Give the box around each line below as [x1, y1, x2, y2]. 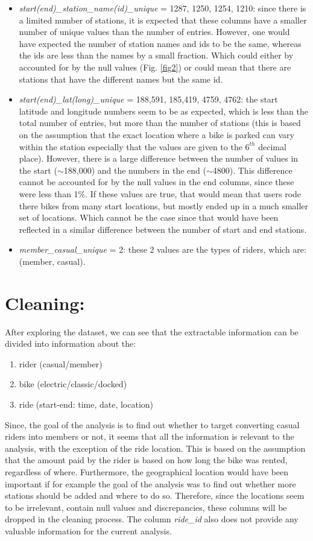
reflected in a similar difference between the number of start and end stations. [19, 223, 307, 235]
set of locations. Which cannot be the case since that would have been [19, 211, 279, 224]
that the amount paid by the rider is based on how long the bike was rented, [5, 454, 288, 466]
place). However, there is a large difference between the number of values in [19, 152, 299, 165]
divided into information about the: [5, 337, 136, 350]
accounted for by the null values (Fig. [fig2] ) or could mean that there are [19, 60, 291, 73]
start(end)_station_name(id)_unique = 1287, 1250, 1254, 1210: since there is [19, 2, 306, 14]
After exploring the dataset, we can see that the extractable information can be [5, 325, 299, 338]
